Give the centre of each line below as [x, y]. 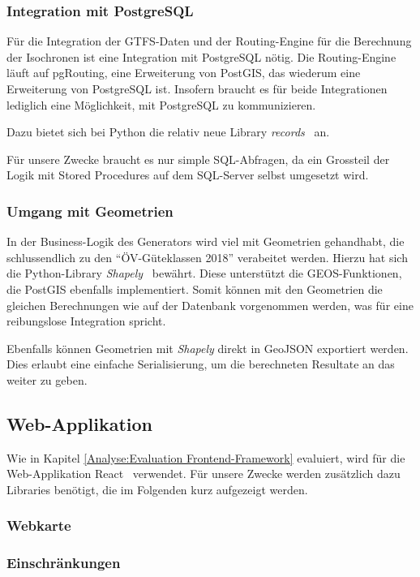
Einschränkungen [64, 563]
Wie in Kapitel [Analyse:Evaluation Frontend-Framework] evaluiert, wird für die [206, 457]
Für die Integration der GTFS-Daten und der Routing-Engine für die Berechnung [209, 41]
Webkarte [39, 525]
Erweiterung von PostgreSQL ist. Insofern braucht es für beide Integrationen [197, 88]
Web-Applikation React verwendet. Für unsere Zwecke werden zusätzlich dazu [204, 474]
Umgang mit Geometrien [90, 211]
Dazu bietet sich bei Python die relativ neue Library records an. [168, 132]
